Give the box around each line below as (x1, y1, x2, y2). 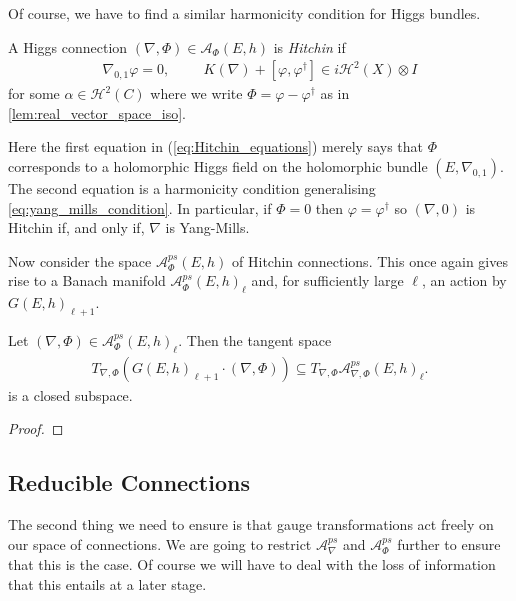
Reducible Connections (8, 467, 250, 498)
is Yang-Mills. (165, 217, 250, 238)
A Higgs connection (8, 36, 128, 57)
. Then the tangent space (178, 329, 332, 350)
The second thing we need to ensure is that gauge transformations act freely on (8, 514, 494, 535)
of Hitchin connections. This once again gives (232, 250, 508, 271)
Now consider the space (8, 250, 152, 271)
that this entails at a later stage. (8, 573, 207, 594)
